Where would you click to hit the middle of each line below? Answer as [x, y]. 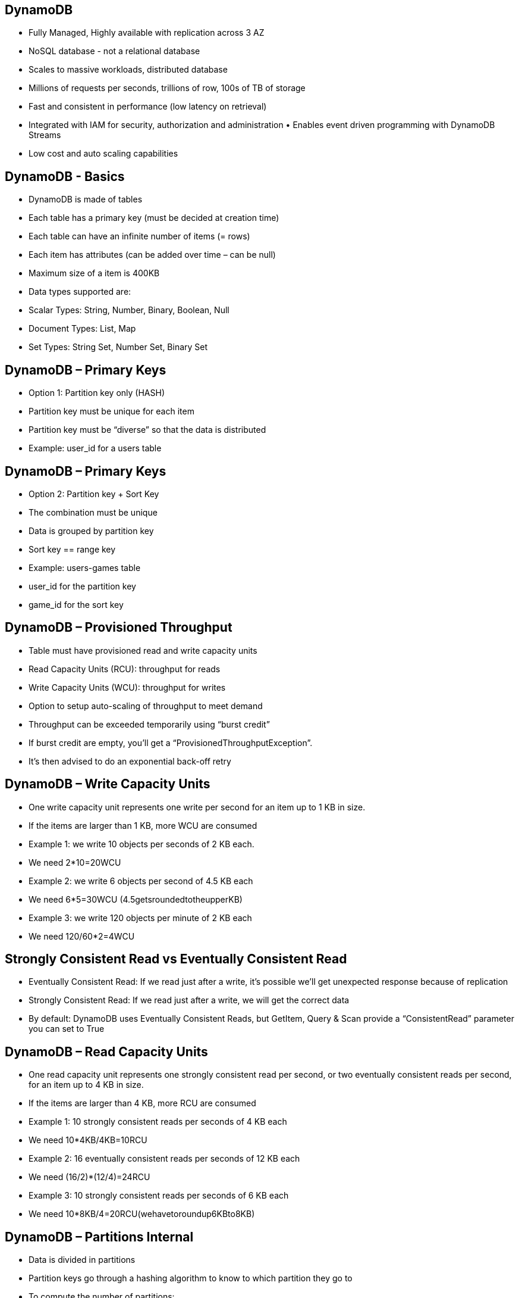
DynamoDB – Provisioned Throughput [119, 628]
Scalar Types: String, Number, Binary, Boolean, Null [129, 310]
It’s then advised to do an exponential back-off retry [130, 761]
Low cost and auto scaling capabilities [103, 154]
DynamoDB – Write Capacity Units [108, 784]
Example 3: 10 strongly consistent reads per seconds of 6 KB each [159, 1196]
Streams [45, 135]
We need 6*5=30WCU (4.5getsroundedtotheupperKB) [136, 899]
